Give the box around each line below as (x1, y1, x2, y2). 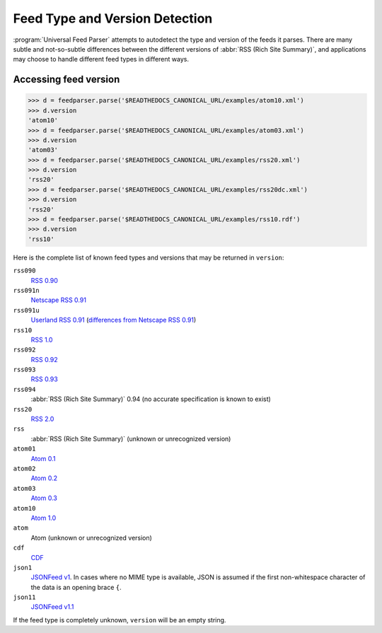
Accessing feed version (13, 74, 120, 86)
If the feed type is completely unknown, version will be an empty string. (13, 615, 226, 624)
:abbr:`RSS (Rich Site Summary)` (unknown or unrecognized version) (30, 434, 231, 443)
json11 (13, 593, 36, 601)
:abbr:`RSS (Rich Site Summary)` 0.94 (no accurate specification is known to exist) (30, 395, 272, 403)
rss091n (13, 286, 40, 294)
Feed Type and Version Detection (13, 11, 213, 26)
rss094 (13, 385, 36, 393)
